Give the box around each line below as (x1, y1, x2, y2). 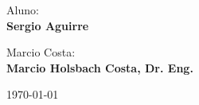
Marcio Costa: (6, 44, 76, 60)
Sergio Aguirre (6, 17, 89, 33)
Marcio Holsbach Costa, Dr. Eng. (6, 59, 193, 76)
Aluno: (6, 2, 39, 17)
